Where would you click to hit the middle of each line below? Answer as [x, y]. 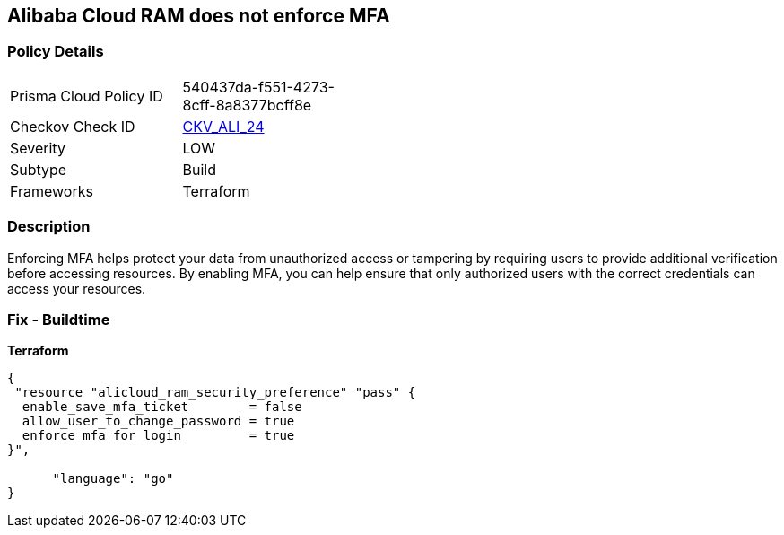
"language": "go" [113, 479]
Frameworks [52, 191]
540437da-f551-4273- [258, 87]
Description [49, 227]
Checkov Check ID [73, 126]
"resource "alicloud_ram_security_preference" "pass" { [215, 393]
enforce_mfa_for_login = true [158, 436]
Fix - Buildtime [59, 319]
